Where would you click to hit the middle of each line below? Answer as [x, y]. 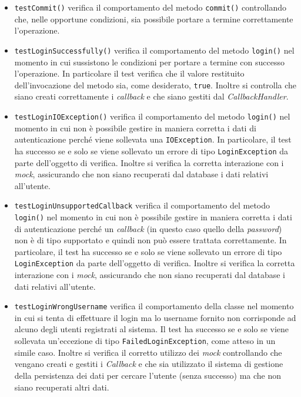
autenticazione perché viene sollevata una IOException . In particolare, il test [153, 139]
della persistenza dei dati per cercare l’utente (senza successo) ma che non [148, 375]
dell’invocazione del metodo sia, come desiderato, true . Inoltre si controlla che [155, 85]
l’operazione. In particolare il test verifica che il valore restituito [129, 73]
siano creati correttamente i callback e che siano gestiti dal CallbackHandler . [151, 96]
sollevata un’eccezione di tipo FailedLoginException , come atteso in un [145, 341]
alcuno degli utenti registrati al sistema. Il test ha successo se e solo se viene [152, 329]
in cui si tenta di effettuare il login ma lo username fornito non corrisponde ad [155, 317]
